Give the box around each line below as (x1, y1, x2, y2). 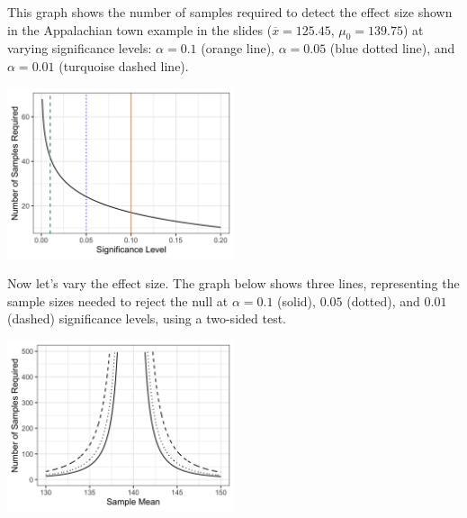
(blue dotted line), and (329, 39, 455, 58)
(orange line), (201, 39, 274, 58)
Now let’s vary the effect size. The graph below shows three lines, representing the (7, 274, 460, 293)
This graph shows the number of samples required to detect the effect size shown (7, 3, 453, 21)
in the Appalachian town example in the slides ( (7, 20, 273, 39)
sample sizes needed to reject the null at (7, 291, 229, 310)
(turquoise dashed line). (58, 56, 189, 75)
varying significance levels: (7, 39, 152, 58)
